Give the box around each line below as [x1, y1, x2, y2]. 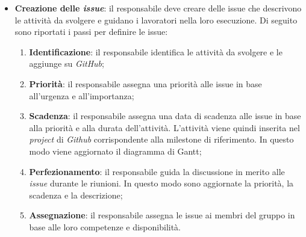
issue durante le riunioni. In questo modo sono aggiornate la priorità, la [29, 177, 294, 189]
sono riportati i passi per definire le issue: [14, 25, 168, 38]
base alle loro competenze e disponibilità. [29, 220, 181, 233]
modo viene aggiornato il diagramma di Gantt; [29, 144, 202, 157]
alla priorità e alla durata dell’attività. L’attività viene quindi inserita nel [29, 121, 300, 134]
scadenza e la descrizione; [29, 188, 123, 201]
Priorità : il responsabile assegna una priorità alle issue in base [29, 77, 262, 90]
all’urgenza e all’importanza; [29, 89, 134, 102]
